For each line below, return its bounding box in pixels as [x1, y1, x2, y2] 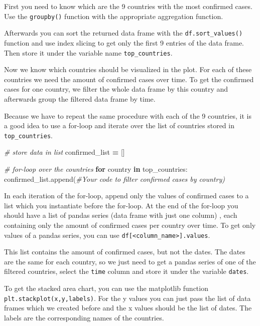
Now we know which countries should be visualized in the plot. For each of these [4, 64, 252, 75]
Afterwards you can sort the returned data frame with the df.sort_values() [4, 28, 243, 38]
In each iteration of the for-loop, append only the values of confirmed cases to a [4, 190, 249, 201]
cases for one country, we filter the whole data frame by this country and [4, 84, 228, 94]
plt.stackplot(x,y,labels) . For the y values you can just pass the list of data [4, 292, 251, 303]
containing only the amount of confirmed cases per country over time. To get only [4, 219, 256, 230]
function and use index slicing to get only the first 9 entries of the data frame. [4, 37, 244, 48]
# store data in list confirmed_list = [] [4, 147, 125, 157]
